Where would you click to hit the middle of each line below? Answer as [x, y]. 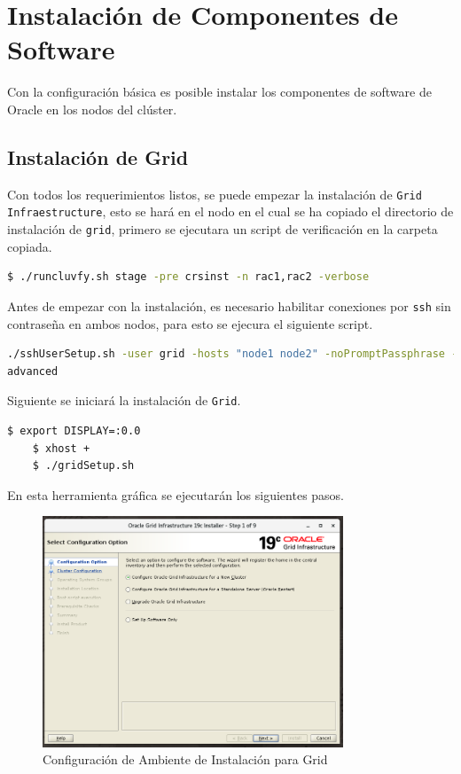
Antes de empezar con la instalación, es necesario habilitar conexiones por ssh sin [229, 305]
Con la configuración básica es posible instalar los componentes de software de [219, 92]
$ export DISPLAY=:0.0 [74, 430]
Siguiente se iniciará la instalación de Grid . [124, 400]
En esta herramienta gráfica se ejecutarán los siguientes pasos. [176, 494]
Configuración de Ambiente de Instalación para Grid [185, 759]
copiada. [30, 246]
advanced [33, 371]
